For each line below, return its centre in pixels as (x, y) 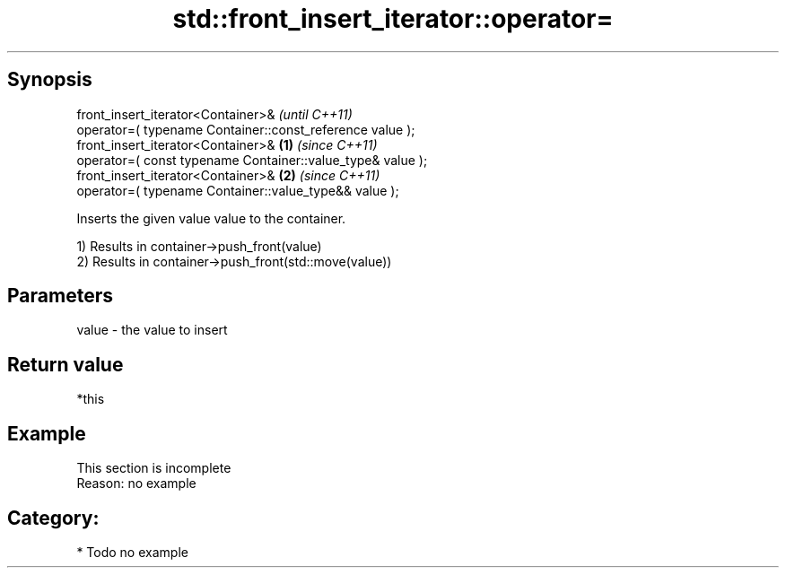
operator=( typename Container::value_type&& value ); (238, 190)
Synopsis (50, 80)
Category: (53, 518)
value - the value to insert (152, 330)
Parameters (60, 296)
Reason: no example (136, 484)
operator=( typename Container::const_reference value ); (246, 129)
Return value (65, 364)
